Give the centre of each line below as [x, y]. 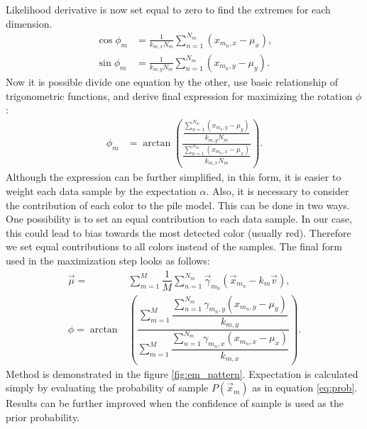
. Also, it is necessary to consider [278, 190]
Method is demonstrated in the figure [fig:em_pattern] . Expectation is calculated [182, 373]
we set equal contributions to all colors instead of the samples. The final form [174, 246]
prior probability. [43, 417]
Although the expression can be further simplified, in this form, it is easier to [174, 177]
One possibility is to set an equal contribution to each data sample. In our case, [179, 219]
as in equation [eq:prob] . [305, 388]
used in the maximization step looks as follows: [108, 260]
